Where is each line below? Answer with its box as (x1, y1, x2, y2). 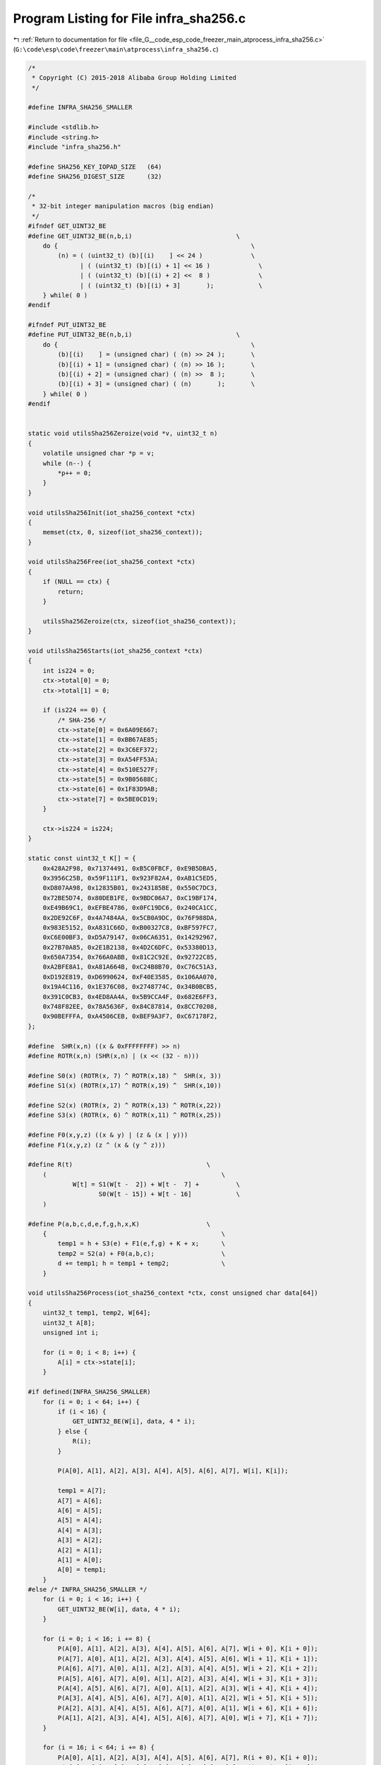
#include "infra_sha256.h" (28, 143, 121, 151)
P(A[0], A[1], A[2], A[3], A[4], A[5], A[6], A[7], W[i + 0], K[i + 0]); (57, 1645, 319, 1653)
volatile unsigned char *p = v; (42, 449, 155, 457)
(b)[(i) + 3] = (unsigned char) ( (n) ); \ (57, 380, 255, 388)
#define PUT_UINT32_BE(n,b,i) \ (28, 330, 241, 339)
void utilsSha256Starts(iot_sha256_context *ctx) (28, 647, 203, 654)
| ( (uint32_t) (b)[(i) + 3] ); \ (80, 281, 262, 289)
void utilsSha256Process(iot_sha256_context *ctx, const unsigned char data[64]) (28, 1289, 319, 1297)
